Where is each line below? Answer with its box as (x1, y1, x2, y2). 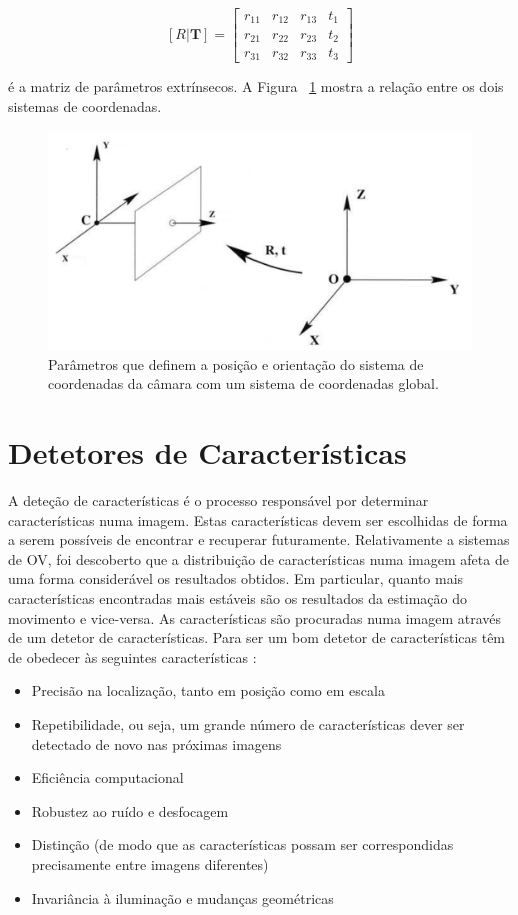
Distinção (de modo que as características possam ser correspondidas (31, 834, 454, 855)
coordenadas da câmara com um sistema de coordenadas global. (48, 373, 439, 394)
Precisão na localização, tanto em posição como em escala (31, 680, 385, 701)
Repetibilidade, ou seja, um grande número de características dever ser (31, 713, 465, 734)
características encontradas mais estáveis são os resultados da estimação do (8, 587, 468, 608)
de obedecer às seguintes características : (8, 646, 257, 667)
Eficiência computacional (31, 767, 184, 788)
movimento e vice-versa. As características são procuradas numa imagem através (8, 607, 502, 628)
